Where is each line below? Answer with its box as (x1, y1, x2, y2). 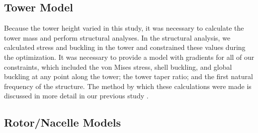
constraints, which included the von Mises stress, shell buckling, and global (4, 61, 232, 72)
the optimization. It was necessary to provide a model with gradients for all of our (4, 51, 255, 62)
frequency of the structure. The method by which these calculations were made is (4, 81, 252, 91)
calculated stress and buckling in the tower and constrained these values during (4, 42, 246, 52)
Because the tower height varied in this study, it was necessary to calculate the (4, 23, 244, 33)
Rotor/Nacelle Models (4, 115, 121, 130)
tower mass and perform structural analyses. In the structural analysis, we (4, 32, 231, 43)
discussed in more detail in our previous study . (4, 90, 149, 101)
